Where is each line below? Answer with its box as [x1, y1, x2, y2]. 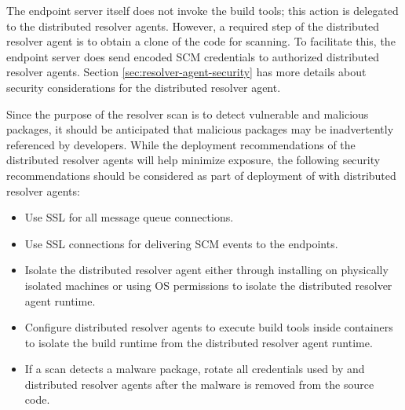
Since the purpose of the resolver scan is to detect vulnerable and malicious [6, 105, 369, 122]
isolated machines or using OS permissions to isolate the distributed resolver [24, 276, 392, 293]
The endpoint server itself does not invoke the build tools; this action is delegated [6, 2, 399, 18]
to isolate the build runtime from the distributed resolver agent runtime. [24, 334, 373, 350]
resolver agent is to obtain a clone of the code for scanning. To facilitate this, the [6, 33, 396, 49]
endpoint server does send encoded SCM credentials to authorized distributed [6, 48, 380, 64]
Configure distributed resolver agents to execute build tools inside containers [24, 319, 393, 335]
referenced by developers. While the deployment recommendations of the [6, 136, 356, 152]
